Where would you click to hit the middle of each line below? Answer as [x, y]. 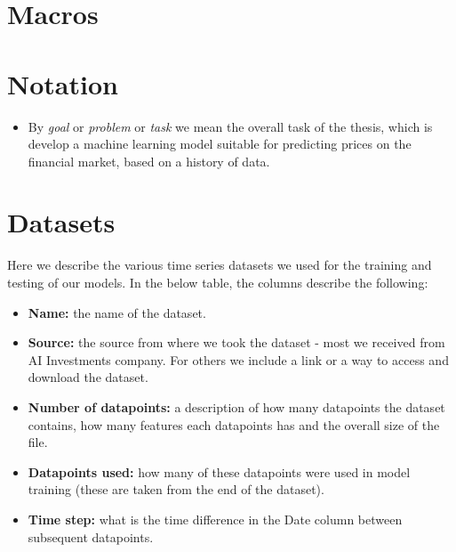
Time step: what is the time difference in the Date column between [215, 519]
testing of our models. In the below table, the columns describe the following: [218, 282]
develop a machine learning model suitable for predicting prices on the [220, 144]
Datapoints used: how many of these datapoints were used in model [219, 471]
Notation [63, 83]
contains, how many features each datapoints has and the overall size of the [234, 424]
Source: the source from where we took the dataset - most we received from [236, 342]
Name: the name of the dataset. [117, 312]
